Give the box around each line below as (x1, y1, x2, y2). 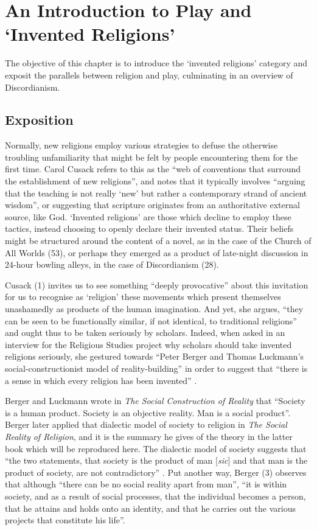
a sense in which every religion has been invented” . (5, 374, 197, 386)
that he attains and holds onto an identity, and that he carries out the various (5, 501, 296, 514)
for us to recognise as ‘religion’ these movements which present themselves (5, 290, 281, 303)
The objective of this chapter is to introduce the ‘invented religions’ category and (5, 57, 307, 69)
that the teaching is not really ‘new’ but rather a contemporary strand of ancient (5, 186, 307, 199)
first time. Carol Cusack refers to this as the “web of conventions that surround (5, 162, 301, 175)
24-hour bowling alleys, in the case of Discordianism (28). (5, 258, 219, 271)
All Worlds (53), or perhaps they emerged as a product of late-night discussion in (5, 246, 308, 259)
